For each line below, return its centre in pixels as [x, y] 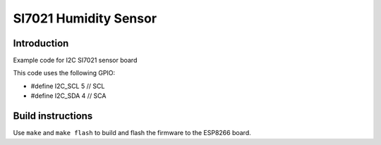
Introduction [41, 43]
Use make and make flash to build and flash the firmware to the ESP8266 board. [132, 133]
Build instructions [53, 116]
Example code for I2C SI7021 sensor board [75, 61]
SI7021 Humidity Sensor [85, 18]
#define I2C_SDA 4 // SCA [68, 96]
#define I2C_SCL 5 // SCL [68, 86]
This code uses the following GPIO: [64, 73]
